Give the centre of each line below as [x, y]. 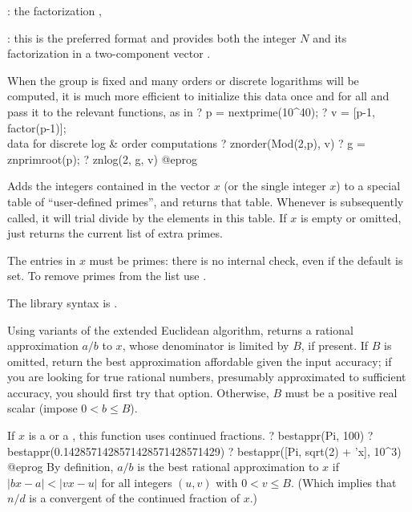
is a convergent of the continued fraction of [135, 498]
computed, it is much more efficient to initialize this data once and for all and [198, 96]
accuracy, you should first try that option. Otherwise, [138, 392]
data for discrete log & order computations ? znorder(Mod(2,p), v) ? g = [186, 143]
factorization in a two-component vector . [109, 53]
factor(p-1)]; [37, 127]
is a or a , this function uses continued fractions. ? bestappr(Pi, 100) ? [201, 435]
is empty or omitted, [351, 217]
